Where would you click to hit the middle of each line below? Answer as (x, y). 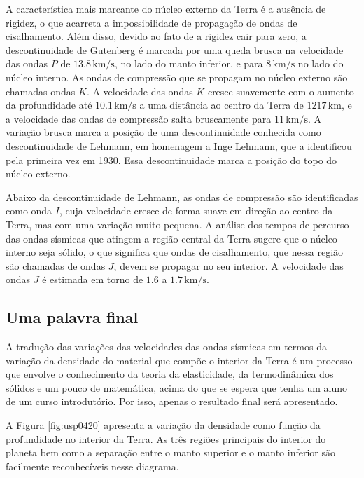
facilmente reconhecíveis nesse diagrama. (92, 466)
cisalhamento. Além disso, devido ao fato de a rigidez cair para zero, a (156, 36)
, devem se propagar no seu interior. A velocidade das (229, 265)
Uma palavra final (72, 317)
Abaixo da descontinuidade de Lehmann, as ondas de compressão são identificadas (182, 197)
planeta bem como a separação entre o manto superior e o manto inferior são (170, 452)
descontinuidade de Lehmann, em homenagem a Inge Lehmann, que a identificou (179, 145)
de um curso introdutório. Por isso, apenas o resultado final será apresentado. (172, 401)
